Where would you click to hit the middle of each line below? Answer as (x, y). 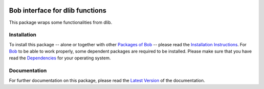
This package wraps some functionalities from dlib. (61, 22)
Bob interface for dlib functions (58, 10)
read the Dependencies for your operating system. (60, 58)
